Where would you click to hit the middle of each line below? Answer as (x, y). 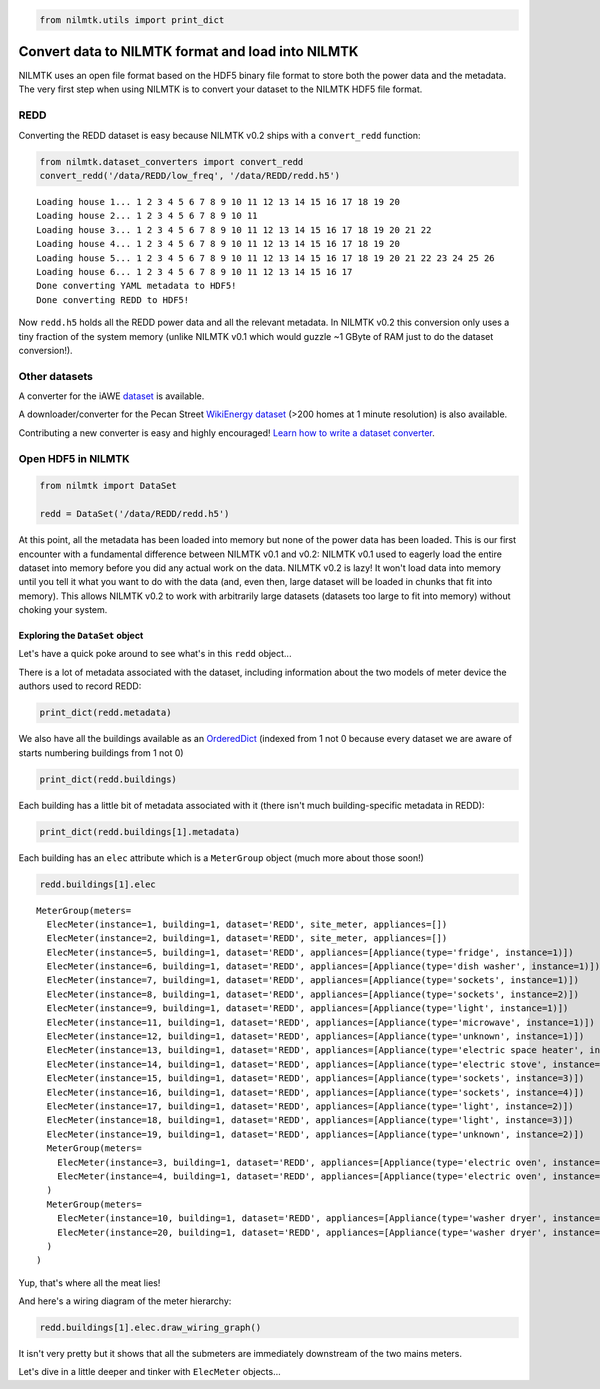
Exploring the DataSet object (81, 636)
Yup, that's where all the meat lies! (89, 1282)
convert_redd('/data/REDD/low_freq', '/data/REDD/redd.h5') (190, 175)
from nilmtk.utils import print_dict (132, 19)
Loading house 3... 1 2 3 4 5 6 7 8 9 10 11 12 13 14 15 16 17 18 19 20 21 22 (234, 229)
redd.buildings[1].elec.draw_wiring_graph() (150, 1328)
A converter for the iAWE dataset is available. (111, 396)
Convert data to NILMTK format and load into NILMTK (188, 51)
